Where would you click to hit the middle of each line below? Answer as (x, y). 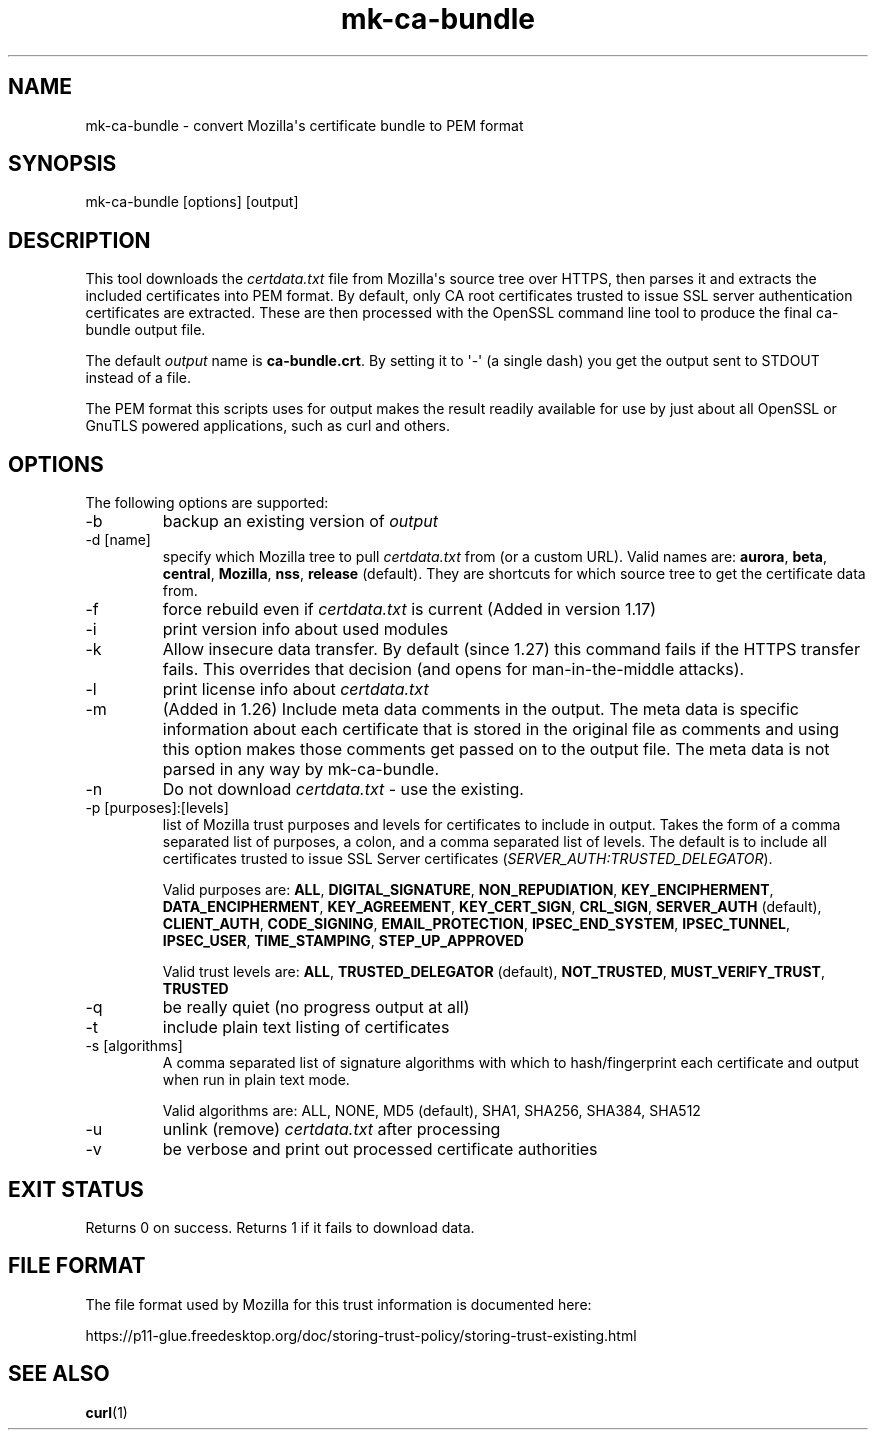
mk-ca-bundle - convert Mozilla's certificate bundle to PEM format (304, 125)
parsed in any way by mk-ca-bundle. (301, 769)
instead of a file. (138, 378)
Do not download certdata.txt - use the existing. (343, 789)
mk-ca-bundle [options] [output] (192, 202)
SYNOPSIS (62, 164)
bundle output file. (145, 330)
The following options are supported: (207, 503)
